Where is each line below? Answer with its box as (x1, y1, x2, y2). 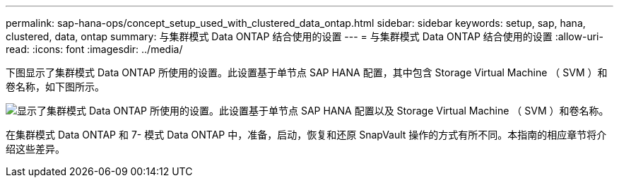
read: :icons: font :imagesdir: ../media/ (6, 43, 183, 55)
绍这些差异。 (6, 143, 65, 155)
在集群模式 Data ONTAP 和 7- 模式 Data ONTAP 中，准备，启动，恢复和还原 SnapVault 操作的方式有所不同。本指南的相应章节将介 (6, 129, 607, 141)
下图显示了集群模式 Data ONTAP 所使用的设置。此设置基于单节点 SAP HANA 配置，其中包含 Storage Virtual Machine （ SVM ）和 (6, 66, 608, 78)
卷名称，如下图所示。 (6, 81, 105, 93)
